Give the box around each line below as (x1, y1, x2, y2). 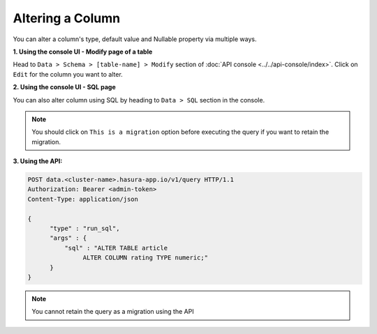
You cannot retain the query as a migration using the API (31, 308, 195, 316)
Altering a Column (13, 10, 121, 26)
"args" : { (50, 234, 87, 242)
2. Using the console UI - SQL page (13, 83, 116, 91)
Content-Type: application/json (27, 195, 139, 203)
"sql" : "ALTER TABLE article (64, 244, 168, 252)
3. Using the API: (13, 157, 63, 165)
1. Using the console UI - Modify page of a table (13, 47, 153, 56)
